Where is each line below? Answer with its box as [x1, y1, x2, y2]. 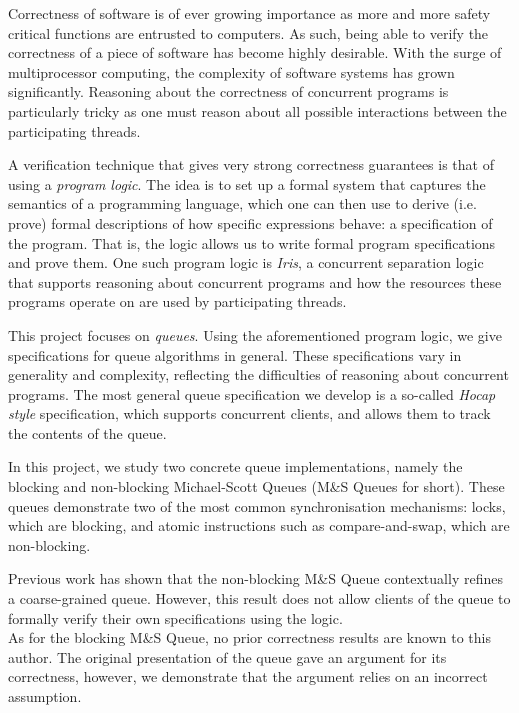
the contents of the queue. [8, 422, 167, 443]
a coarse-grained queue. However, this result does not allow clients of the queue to [8, 588, 511, 609]
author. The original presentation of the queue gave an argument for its [8, 646, 447, 667]
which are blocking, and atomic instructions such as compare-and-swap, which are [8, 515, 510, 536]
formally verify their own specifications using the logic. [8, 607, 343, 628]
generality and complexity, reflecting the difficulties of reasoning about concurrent [8, 364, 509, 385]
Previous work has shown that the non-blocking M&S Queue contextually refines [8, 568, 503, 589]
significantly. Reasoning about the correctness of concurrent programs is [8, 81, 449, 102]
